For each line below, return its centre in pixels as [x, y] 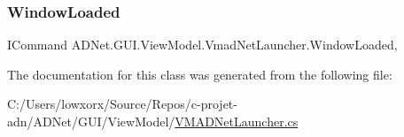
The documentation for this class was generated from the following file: [200, 74]
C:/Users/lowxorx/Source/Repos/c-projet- [122, 104]
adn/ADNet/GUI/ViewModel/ [91, 121]
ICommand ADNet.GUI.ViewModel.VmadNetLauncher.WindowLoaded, [202, 45]
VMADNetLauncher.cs [237, 121]
